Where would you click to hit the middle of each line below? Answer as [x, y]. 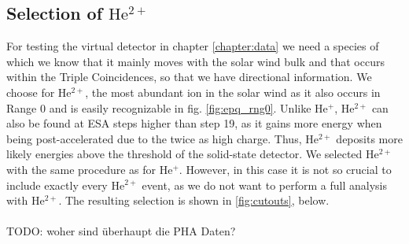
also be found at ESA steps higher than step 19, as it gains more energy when [194, 123]
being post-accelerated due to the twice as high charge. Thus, [154, 138]
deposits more [369, 138]
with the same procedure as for [81, 169]
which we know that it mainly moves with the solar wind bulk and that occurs [195, 61]
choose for [31, 92]
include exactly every [57, 185]
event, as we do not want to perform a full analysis [264, 185]
